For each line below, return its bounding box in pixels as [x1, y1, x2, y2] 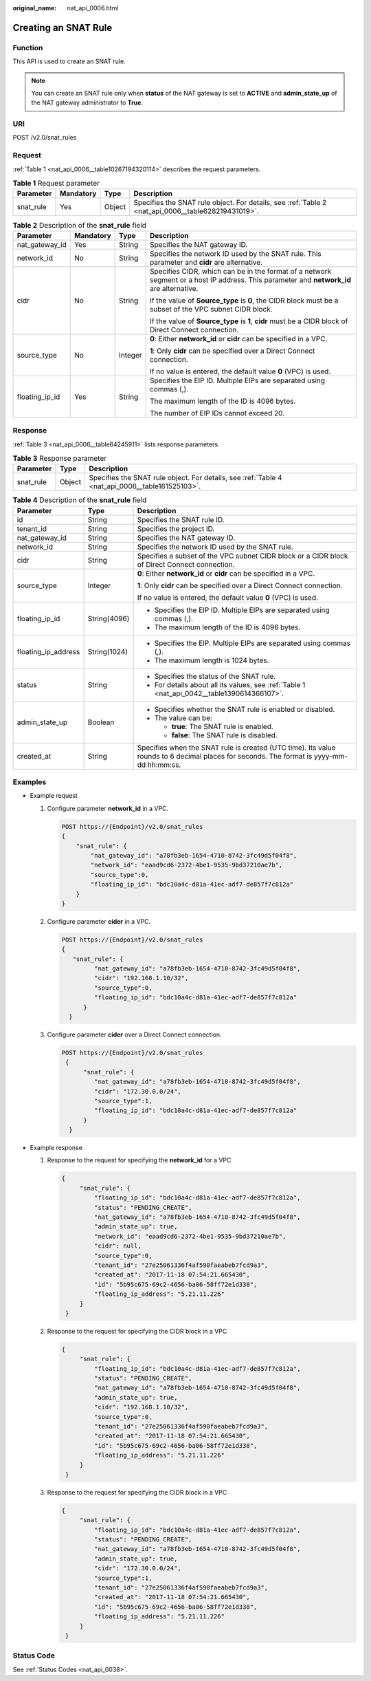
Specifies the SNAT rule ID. [137, 514, 225, 524]
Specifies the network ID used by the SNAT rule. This [149, 248, 322, 258]
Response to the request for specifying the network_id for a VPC [47, 1156, 232, 1164]
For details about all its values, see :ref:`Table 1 [154, 680, 306, 689]
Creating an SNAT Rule [12, 21, 113, 34]
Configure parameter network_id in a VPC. [47, 804, 168, 812]
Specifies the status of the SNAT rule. [154, 671, 276, 681]
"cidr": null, [93, 1242, 142, 1250]
